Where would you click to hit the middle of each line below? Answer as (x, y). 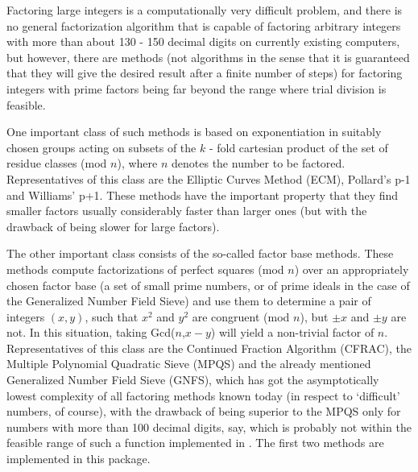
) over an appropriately (352, 269)
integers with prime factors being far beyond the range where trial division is (197, 88)
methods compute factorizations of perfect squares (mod (145, 269)
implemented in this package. (79, 459)
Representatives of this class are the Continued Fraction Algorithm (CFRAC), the (209, 348)
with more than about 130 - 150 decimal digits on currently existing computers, (203, 41)
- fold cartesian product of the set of (298, 147)
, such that (112, 316)
